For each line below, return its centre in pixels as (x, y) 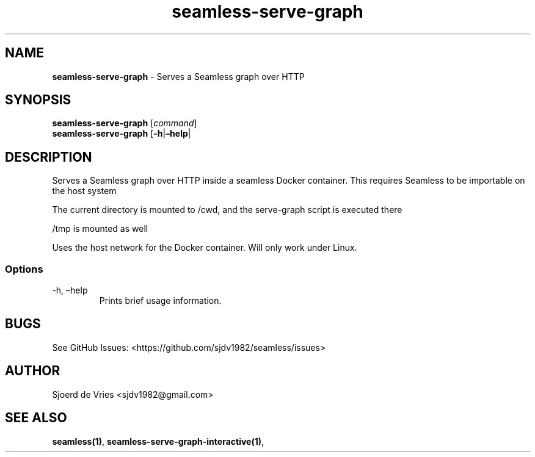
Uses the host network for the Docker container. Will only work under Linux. (205, 248)
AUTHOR (33, 371)
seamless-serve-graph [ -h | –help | (122, 134)
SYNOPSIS (38, 100)
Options (24, 269)
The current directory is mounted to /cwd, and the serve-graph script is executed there (227, 210)
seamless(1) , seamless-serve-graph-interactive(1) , (158, 441)
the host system (84, 191)
